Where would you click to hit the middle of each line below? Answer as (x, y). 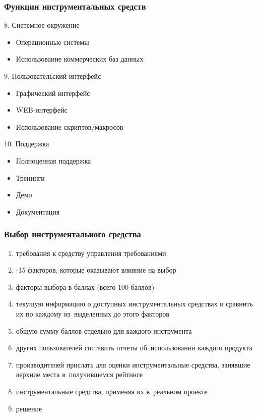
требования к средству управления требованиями (91, 253)
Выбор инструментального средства (73, 234)
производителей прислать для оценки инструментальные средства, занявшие (133, 364)
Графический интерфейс (53, 93)
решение (29, 408)
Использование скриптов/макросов (70, 126)
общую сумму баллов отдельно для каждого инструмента (104, 330)
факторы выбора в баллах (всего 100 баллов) (85, 286)
